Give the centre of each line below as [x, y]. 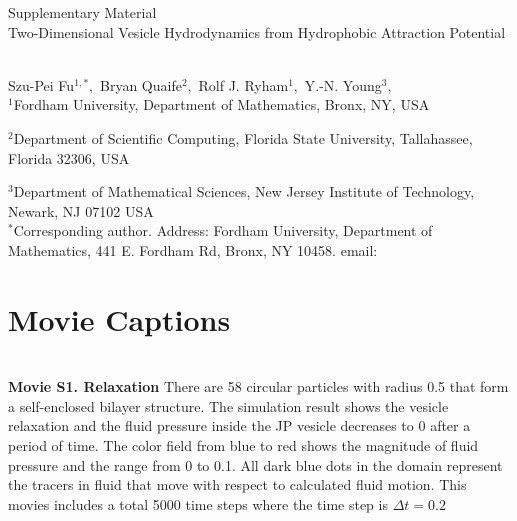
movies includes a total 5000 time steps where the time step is [198, 503]
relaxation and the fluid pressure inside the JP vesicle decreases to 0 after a [239, 425]
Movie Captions [119, 318]
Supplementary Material [82, 12]
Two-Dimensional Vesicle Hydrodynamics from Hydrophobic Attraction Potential [257, 31]
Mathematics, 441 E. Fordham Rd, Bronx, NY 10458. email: [193, 249]
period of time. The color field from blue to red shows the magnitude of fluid [243, 445]
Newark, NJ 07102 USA [81, 210]
